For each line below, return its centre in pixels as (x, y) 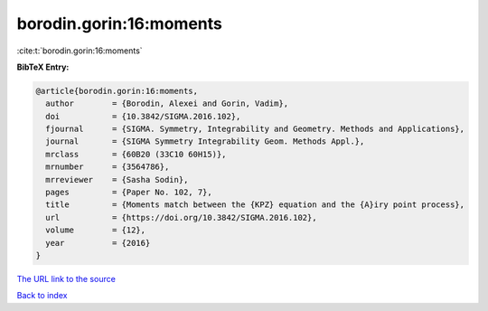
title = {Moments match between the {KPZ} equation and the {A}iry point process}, (255, 205)
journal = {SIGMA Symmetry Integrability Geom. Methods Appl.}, (205, 141)
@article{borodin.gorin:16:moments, (117, 91)
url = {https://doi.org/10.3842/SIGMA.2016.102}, (181, 217)
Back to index (42, 296)
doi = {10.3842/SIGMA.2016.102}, (143, 116)
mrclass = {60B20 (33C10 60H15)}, (136, 154)
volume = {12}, (96, 230)
